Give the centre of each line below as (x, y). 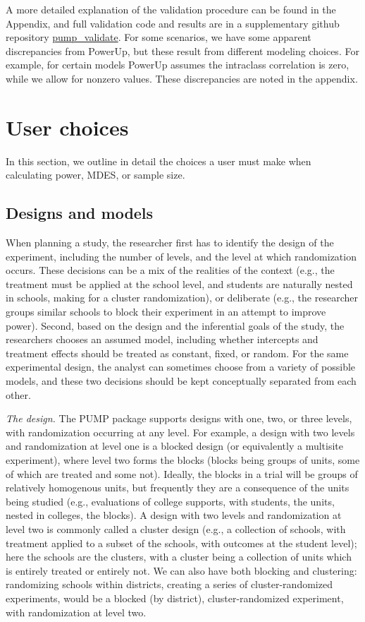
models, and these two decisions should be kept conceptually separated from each (181, 381)
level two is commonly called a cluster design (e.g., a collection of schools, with (176, 528)
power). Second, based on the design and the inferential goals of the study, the (175, 325)
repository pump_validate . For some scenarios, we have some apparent (159, 37)
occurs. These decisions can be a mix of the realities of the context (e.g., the (170, 270)
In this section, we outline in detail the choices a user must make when (159, 161)
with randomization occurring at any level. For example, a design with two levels (180, 432)
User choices (67, 127)
